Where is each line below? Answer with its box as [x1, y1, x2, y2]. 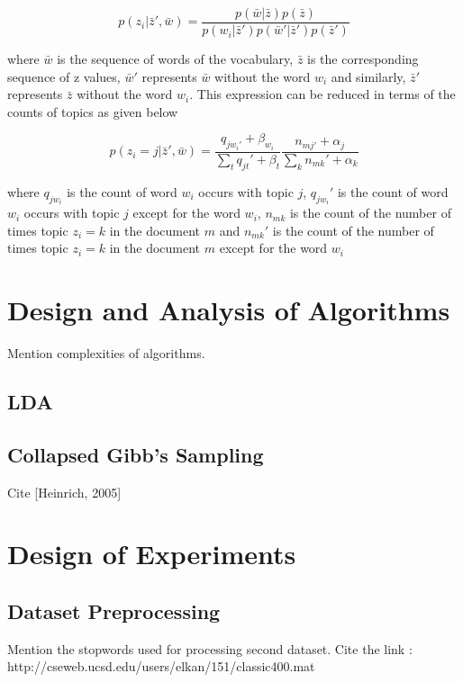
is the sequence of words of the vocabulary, [57, 49, 294, 68]
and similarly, [331, 67, 406, 85]
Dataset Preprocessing [7, 597, 221, 624]
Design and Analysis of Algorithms [7, 292, 450, 328]
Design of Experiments [7, 535, 296, 572]
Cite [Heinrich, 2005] [7, 482, 122, 501]
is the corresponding [307, 49, 419, 68]
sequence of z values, [7, 67, 121, 85]
